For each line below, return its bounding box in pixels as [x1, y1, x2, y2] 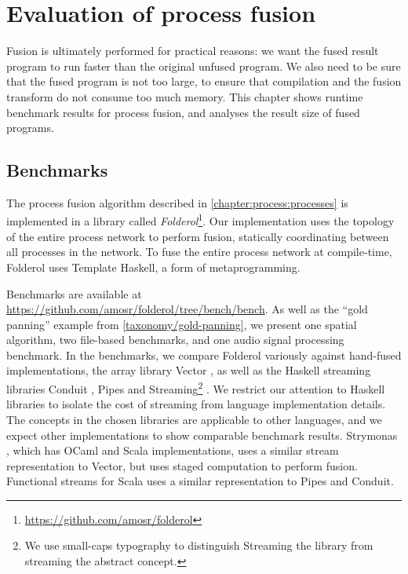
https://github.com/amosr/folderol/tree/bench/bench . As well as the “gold [6, 301, 368, 317]
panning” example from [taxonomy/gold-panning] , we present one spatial [6, 316, 357, 332]
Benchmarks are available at [6, 285, 142, 302]
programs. [6, 119, 54, 136]
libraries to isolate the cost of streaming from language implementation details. [6, 396, 386, 412]
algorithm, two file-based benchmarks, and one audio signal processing [6, 331, 344, 348]
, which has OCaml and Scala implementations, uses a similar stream [6, 442, 339, 459]
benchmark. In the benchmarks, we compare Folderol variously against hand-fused [6, 346, 402, 363]
